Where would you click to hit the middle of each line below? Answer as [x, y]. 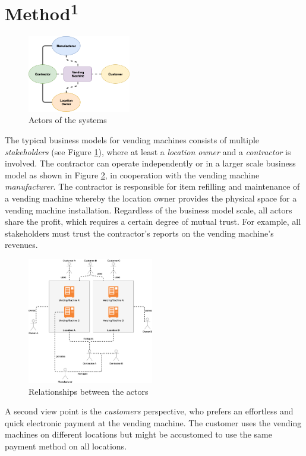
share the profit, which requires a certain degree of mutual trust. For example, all [153, 221]
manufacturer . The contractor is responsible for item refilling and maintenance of [152, 186]
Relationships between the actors [89, 391]
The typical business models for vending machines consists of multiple [132, 139]
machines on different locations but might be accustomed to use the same [138, 434]
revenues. [21, 245]
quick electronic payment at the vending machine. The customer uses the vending [153, 422]
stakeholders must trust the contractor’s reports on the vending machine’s [139, 233]
